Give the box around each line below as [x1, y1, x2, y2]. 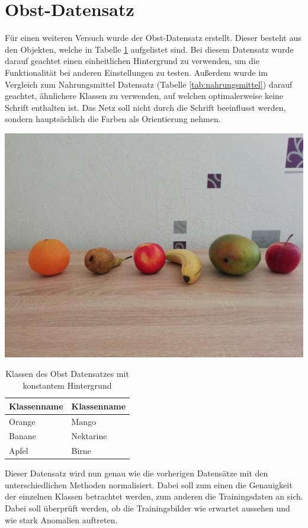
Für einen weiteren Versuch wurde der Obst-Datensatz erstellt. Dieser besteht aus [5, 31, 301, 44]
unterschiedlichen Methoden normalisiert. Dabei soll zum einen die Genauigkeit [5, 478, 293, 491]
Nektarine [71, 430, 107, 442]
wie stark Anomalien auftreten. [5, 513, 118, 526]
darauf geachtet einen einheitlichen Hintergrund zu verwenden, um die [5, 55, 259, 67]
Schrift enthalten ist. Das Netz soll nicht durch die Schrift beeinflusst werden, [5, 101, 286, 113]
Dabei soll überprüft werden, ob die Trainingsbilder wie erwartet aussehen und [5, 502, 290, 514]
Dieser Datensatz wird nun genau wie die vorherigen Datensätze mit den [5, 467, 268, 479]
